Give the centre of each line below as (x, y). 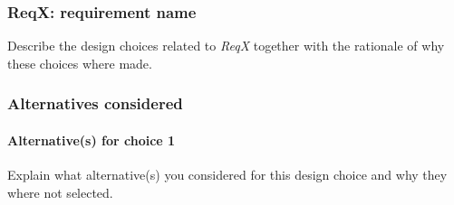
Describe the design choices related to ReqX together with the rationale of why (226, 46)
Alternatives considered (95, 103)
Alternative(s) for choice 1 (92, 140)
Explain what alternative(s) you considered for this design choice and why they (227, 175)
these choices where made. (80, 63)
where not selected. (60, 192)
